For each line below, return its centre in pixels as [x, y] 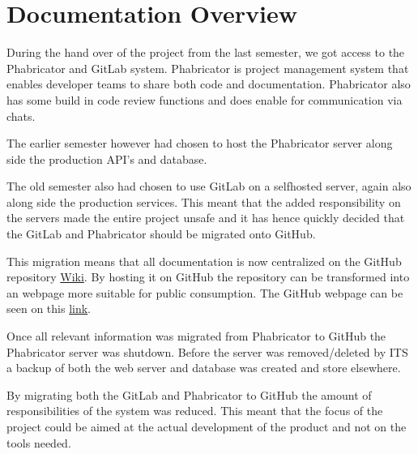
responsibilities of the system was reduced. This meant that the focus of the [195, 411]
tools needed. [39, 442]
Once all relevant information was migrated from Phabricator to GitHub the [196, 336]
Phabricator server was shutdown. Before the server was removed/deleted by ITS [207, 351]
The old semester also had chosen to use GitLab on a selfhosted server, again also [209, 186]
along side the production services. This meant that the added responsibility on [204, 201]
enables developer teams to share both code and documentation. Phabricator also [209, 84]
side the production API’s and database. [107, 158]
